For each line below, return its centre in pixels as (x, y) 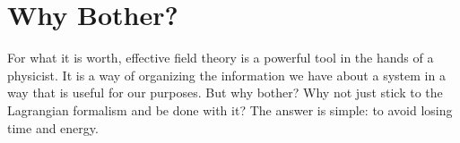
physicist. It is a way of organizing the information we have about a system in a (226, 75)
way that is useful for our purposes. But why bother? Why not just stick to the (225, 93)
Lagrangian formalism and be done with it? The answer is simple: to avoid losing (230, 109)
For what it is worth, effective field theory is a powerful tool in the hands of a (221, 58)
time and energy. (53, 127)
